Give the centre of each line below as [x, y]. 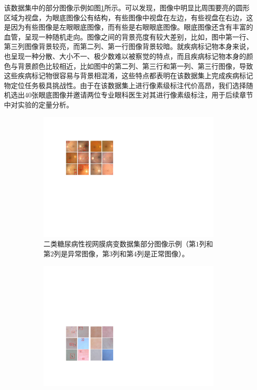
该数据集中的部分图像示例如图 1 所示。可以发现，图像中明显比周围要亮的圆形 [127, 7]
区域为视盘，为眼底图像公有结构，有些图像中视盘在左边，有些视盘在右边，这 [128, 17]
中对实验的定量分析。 [39, 104]
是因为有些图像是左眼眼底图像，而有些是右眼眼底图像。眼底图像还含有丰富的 [128, 27]
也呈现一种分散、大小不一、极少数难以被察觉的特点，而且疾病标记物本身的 [125, 56]
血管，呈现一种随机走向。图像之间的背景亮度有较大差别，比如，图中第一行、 [128, 36]
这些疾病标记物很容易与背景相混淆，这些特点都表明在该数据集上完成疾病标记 [128, 75]
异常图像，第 [88, 253]
